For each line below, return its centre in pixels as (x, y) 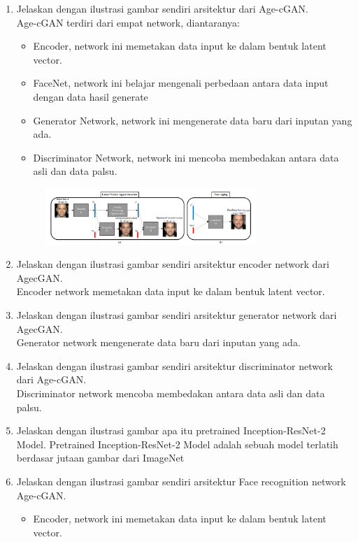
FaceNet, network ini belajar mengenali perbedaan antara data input (181, 83)
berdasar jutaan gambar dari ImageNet (100, 458)
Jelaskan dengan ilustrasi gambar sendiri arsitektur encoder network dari (173, 264)
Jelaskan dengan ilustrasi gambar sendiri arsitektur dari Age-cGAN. (162, 8)
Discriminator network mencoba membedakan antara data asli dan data (171, 393)
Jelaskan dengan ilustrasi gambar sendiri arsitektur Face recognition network (181, 481)
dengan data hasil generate (91, 96)
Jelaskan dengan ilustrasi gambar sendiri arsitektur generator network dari (177, 315)
